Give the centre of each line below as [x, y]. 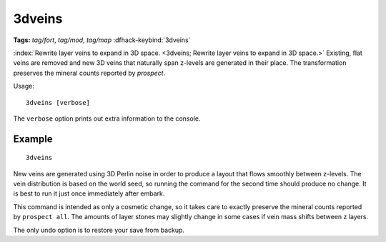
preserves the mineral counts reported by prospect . [89, 73]
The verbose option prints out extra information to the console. [107, 119]
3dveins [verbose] [58, 102]
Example [33, 139]
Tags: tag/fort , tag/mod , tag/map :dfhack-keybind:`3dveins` [102, 40]
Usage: [24, 86]
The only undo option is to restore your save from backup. [99, 230]
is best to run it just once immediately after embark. [89, 193]
